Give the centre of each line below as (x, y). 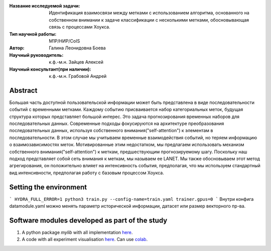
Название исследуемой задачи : (45, 6)
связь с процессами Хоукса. (80, 27)
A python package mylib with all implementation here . (77, 232)
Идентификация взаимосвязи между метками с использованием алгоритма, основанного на (149, 13)
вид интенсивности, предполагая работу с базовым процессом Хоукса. (87, 173)
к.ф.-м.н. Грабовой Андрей (78, 76)
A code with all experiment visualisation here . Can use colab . (85, 239)
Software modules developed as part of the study (88, 220)
